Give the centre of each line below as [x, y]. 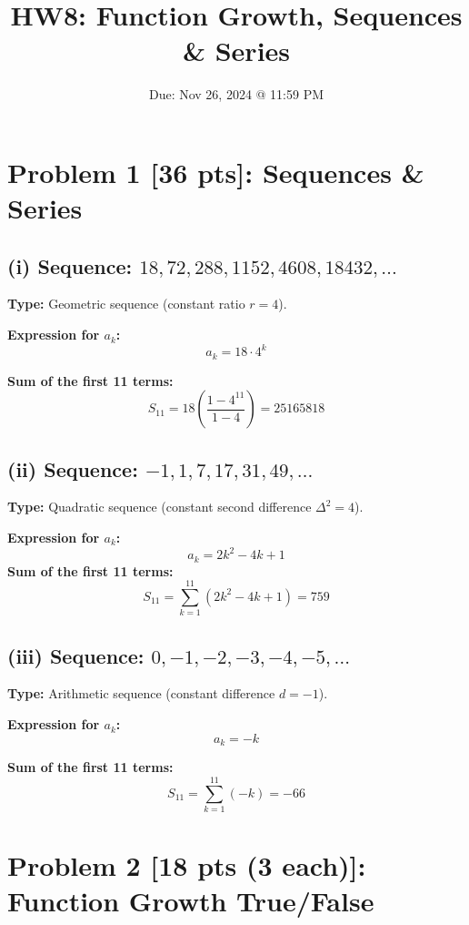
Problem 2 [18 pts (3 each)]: [187, 865]
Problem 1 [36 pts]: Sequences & [216, 172]
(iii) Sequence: [76, 655]
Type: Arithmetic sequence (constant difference [141, 693]
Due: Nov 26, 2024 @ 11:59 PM [236, 94]
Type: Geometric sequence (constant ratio [126, 304]
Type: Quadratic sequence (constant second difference [160, 507]
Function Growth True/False [191, 901]
